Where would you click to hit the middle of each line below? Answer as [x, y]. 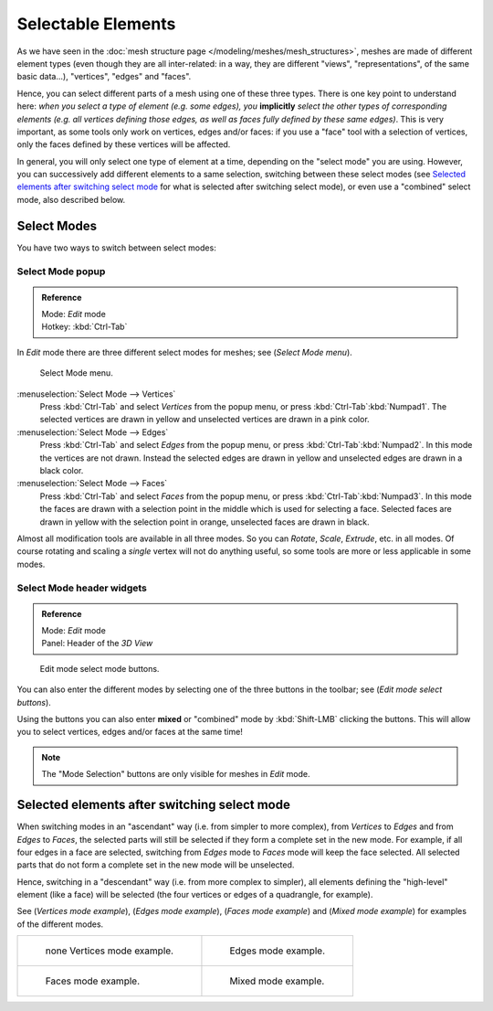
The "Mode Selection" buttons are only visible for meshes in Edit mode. [176, 774]
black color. [62, 470]
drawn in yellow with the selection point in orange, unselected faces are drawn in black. [205, 522]
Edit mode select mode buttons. [100, 668]
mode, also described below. [71, 199]
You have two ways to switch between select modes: [116, 248]
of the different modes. [60, 924]
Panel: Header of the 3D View [97, 644]
